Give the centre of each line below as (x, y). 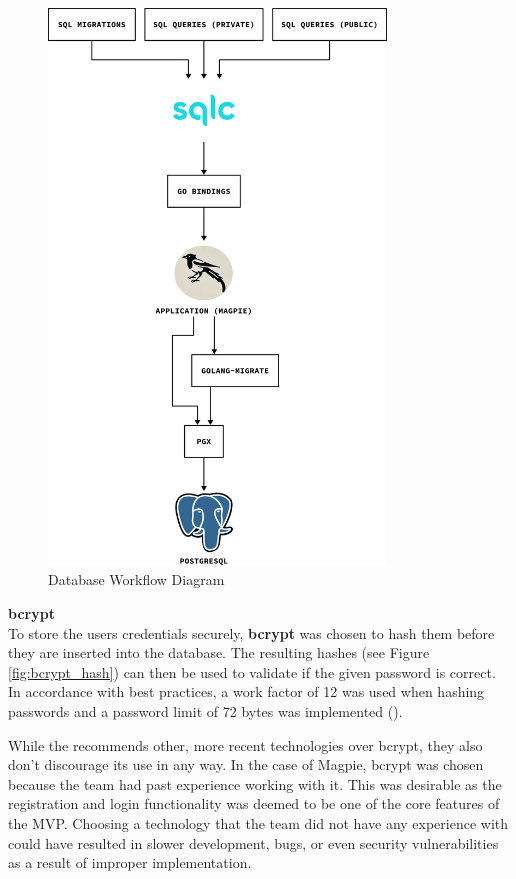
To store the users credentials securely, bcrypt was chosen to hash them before (251, 632)
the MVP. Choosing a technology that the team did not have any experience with (258, 822)
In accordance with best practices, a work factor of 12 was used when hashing (246, 691)
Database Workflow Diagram (136, 579)
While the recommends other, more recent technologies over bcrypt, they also (245, 744)
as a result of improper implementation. (130, 862)
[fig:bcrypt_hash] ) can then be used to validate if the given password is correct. (252, 671)
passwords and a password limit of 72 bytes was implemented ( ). (205, 711)
